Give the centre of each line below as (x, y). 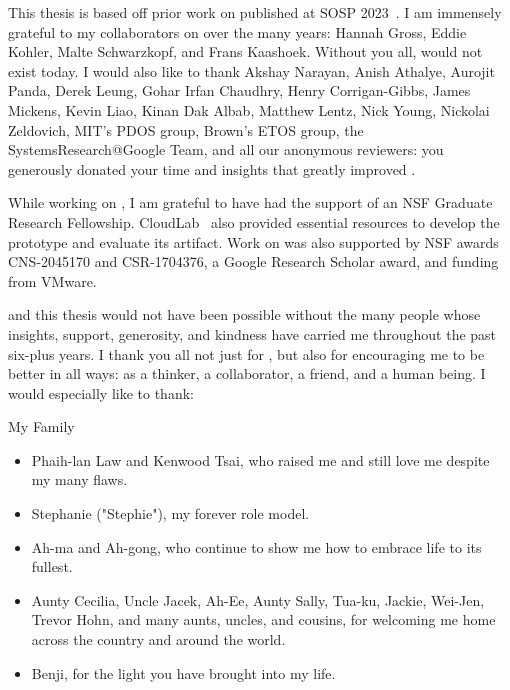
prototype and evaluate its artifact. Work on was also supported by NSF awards (253, 241)
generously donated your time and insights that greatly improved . (212, 168)
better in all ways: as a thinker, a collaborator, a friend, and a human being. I (247, 373)
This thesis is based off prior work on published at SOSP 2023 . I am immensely (255, 12)
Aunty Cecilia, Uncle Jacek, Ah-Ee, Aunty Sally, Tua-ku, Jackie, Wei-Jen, (258, 599)
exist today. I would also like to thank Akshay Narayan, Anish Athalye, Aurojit (251, 70)
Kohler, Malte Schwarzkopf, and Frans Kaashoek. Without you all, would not (245, 51)
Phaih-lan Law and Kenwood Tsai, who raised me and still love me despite (260, 459)
